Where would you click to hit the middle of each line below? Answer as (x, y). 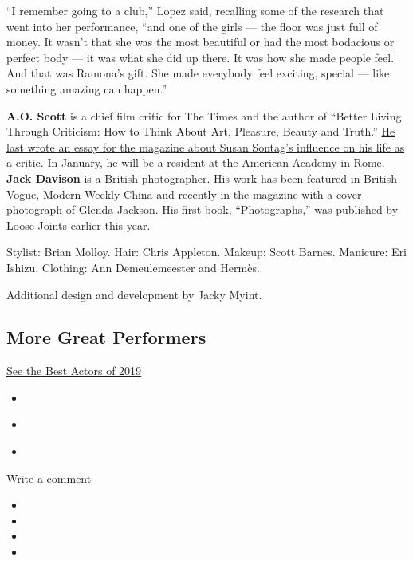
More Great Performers (106, 337)
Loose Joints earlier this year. (79, 225)
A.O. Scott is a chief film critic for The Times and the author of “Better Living (204, 115)
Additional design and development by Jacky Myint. (134, 294)
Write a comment (49, 478)
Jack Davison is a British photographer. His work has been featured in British (202, 178)
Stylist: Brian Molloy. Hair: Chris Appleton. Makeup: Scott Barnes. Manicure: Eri (207, 252)
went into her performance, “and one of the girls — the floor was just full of (192, 26)
